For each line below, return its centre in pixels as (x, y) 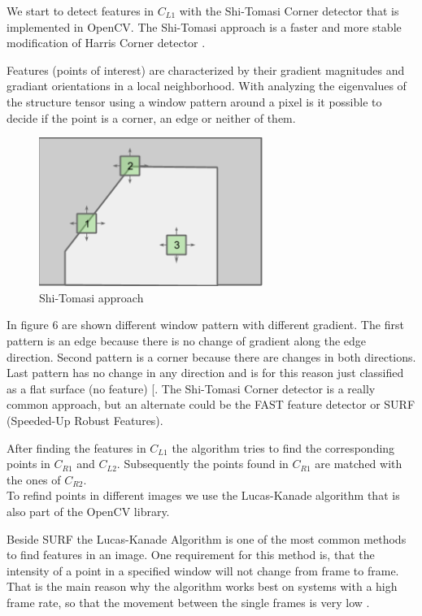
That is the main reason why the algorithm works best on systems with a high (202, 586)
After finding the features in (76, 447)
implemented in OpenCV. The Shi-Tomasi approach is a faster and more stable (204, 26)
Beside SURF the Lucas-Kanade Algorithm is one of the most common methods (207, 538)
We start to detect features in (80, 11)
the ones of (34, 479)
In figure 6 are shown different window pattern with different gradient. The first (205, 325)
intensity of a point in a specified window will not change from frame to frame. (203, 570)
